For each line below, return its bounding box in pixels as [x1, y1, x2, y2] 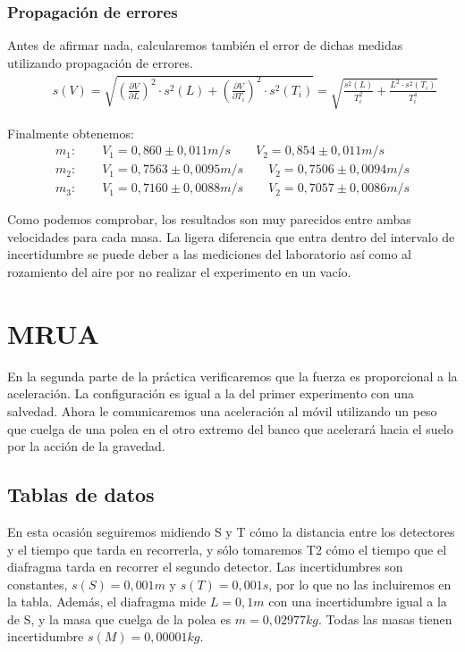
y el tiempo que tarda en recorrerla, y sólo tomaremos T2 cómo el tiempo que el [7, 539, 447, 558]
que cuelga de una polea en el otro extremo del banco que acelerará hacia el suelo [7, 419, 453, 438]
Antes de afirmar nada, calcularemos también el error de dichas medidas [7, 36, 403, 54]
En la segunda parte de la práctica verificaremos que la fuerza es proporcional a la [7, 366, 458, 385]
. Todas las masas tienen [318, 609, 452, 628]
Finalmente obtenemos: [7, 123, 134, 142]
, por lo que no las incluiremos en [268, 574, 452, 593]
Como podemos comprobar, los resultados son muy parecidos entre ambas [7, 210, 411, 229]
